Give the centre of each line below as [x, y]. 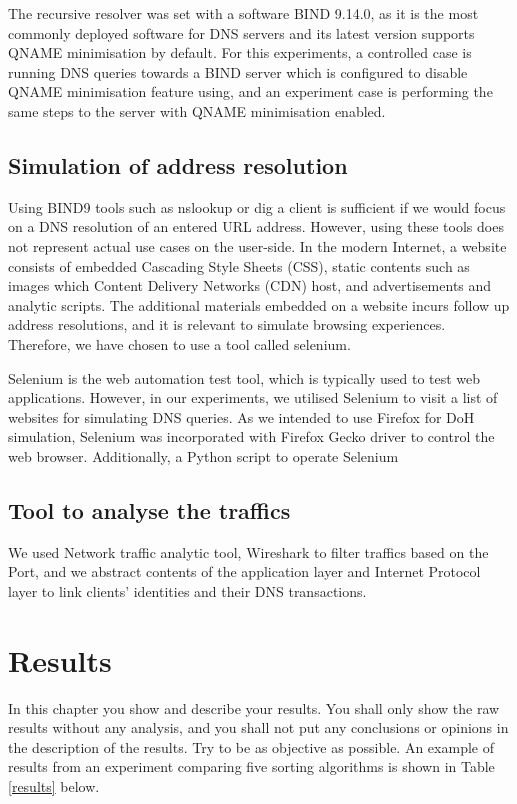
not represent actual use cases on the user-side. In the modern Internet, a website [257, 245]
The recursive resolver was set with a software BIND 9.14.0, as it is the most [243, 13]
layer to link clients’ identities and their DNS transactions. [187, 590]
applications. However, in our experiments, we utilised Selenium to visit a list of [253, 397]
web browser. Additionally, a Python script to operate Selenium [203, 455]
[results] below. [54, 785]
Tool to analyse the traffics [149, 509]
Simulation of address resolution [178, 164]
